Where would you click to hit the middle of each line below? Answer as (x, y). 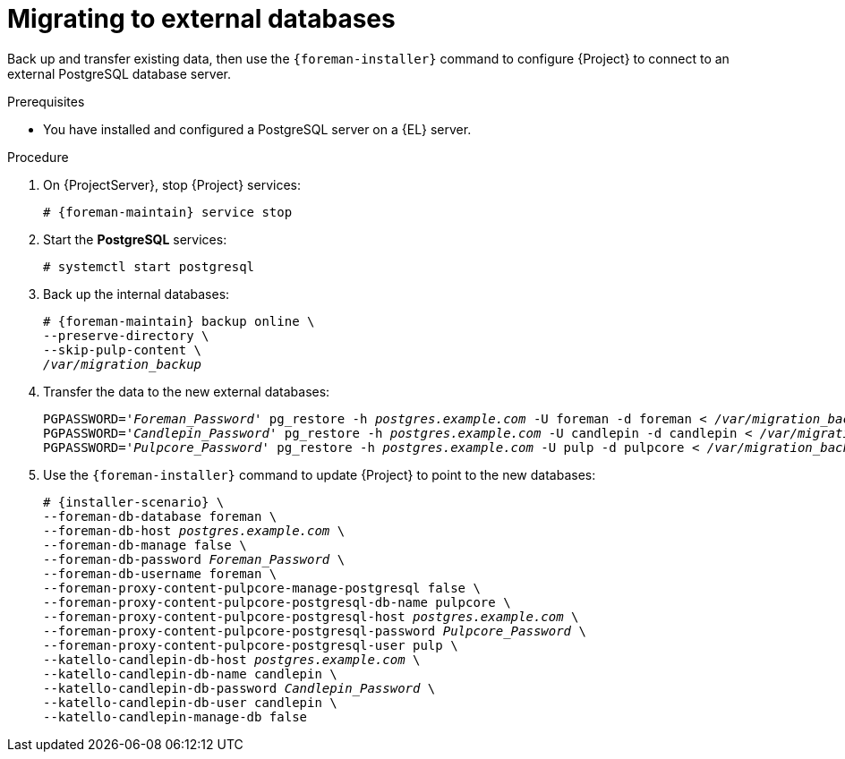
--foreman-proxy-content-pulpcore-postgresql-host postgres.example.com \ (311, 616)
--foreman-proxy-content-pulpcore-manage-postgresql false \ (262, 588)
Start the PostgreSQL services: (135, 239)
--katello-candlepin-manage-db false (175, 716)
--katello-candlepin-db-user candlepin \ (190, 702)
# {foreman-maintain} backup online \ (179, 321)
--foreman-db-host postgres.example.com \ (194, 530)
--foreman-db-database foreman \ (160, 516)
